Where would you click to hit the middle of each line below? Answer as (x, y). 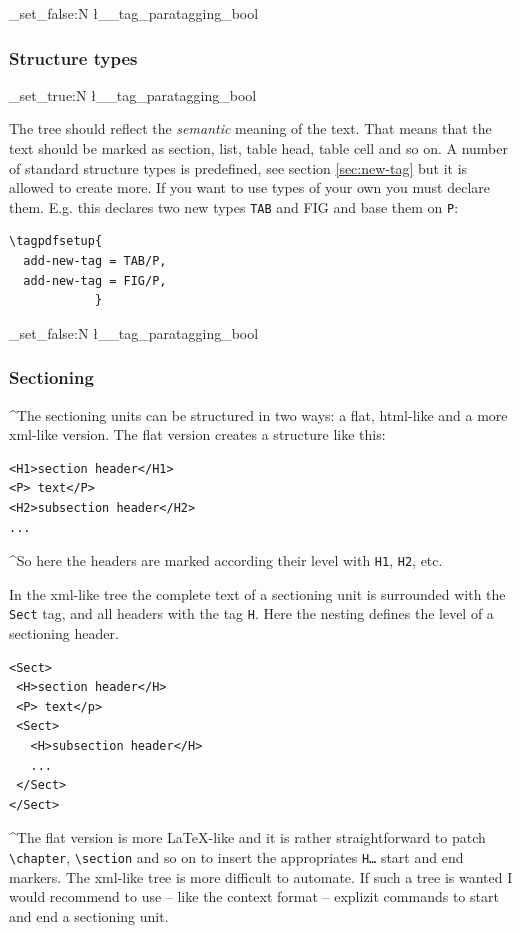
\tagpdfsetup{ (56, 241)
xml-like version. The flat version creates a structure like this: (197, 434)
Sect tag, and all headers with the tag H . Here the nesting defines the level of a (251, 613)
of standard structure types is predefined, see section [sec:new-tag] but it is (238, 167)
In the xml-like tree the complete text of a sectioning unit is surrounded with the (257, 593)
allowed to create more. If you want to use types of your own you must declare (249, 187)
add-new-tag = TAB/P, (95, 261)
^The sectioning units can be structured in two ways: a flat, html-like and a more (258, 414)
